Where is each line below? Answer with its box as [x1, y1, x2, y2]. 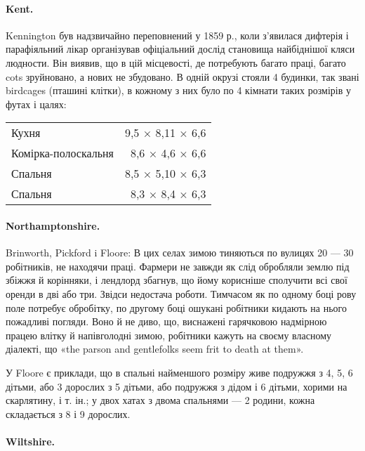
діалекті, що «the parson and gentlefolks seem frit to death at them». [6, 341, 304, 356]
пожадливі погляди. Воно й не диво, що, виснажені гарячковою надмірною [6, 314, 327, 329]
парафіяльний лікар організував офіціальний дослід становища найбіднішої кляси [6, 41, 355, 56]
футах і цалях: [6, 96, 67, 111]
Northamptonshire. [6, 218, 100, 233]
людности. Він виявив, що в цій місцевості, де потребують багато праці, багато [6, 55, 346, 70]
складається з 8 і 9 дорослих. [6, 406, 131, 421]
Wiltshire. [6, 433, 55, 448]
